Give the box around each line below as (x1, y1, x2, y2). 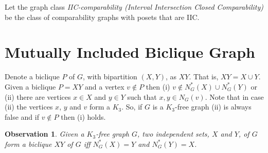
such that (127, 91, 157, 102)
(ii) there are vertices (5, 91, 71, 102)
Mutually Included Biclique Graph (5, 41, 256, 62)
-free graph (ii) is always (175, 101, 252, 112)
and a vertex (84, 81, 124, 92)
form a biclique (5, 138, 52, 149)
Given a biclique (5, 81, 56, 92)
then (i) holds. (61, 111, 106, 122)
